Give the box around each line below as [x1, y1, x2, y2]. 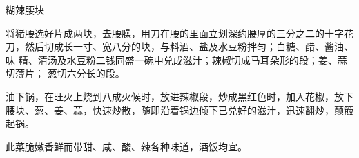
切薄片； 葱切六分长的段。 [6, 66, 125, 80]
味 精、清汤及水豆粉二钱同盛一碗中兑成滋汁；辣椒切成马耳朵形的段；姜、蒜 [6, 52, 347, 67]
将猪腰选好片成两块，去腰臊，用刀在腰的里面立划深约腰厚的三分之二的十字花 [6, 25, 353, 40]
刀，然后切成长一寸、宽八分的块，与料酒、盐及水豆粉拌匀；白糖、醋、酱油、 [6, 39, 353, 54]
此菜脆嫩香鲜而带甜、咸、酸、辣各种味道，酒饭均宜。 [6, 139, 247, 153]
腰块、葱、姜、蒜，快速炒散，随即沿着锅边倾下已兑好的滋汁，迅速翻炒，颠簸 [6, 102, 353, 117]
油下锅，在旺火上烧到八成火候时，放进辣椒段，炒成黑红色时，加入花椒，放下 [6, 89, 353, 103]
